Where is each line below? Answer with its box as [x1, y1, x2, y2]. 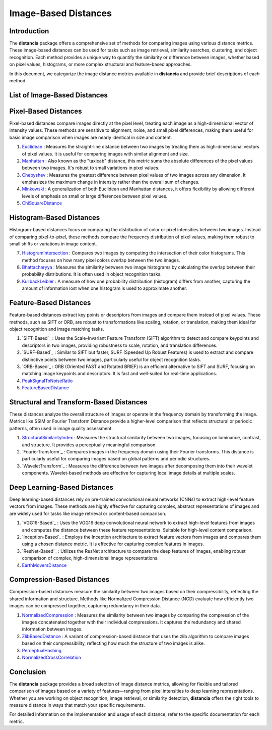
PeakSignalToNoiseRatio [22, 378, 73, 384]
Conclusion [9, 667, 46, 676]
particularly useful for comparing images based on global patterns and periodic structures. [22, 456, 211, 462]
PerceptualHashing [22, 647, 62, 653]
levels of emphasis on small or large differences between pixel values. [22, 193, 168, 199]
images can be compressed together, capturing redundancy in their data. [9, 603, 161, 609]
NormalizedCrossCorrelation [22, 654, 82, 660]
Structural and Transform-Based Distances [9, 398, 148, 406]
